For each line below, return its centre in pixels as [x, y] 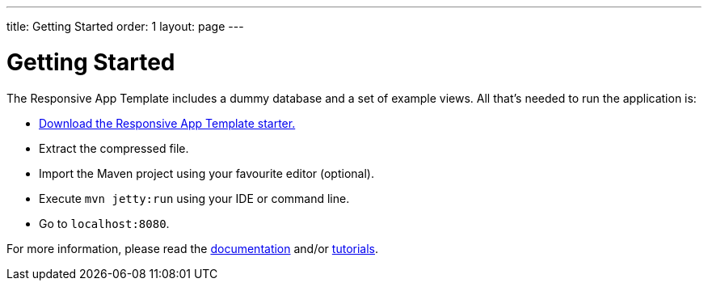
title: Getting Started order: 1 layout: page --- [125, 26]
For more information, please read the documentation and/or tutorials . [193, 248]
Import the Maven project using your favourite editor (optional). [206, 173]
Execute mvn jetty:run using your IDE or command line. [194, 198]
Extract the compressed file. [114, 148]
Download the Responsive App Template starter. [167, 123]
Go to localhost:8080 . [104, 223]
